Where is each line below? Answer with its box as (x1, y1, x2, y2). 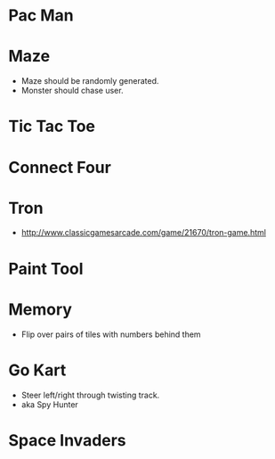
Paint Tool (8, 258, 84, 279)
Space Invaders (8, 430, 126, 450)
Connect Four (8, 157, 112, 177)
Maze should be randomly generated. (20, 76, 159, 86)
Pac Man (8, 5, 74, 26)
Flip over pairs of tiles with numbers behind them (20, 329, 201, 340)
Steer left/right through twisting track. (20, 389, 160, 400)
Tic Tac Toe (8, 117, 95, 136)
